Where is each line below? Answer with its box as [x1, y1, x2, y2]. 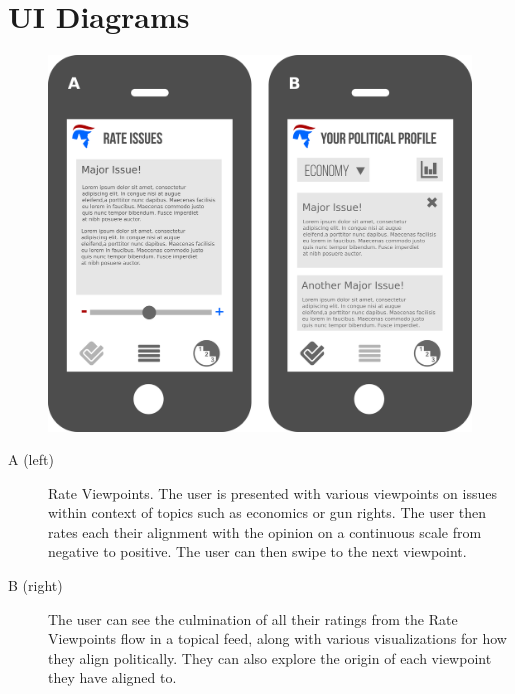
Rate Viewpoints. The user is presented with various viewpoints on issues [48, 482, 497, 503]
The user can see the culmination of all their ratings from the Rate [48, 608, 458, 629]
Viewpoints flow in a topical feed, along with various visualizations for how [48, 628, 507, 649]
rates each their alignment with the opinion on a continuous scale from [48, 521, 482, 542]
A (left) [8, 449, 54, 470]
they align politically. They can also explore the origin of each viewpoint [48, 647, 492, 668]
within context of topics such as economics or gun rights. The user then [48, 502, 487, 523]
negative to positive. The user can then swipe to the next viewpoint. [48, 541, 467, 562]
